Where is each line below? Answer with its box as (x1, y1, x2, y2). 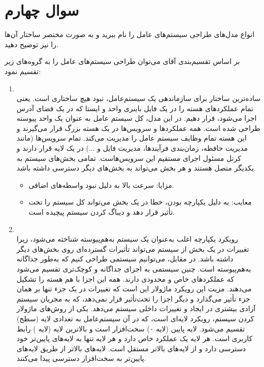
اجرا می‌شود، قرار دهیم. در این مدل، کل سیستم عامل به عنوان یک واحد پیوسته (16, 113, 257, 123)
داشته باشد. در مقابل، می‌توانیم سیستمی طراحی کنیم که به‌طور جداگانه (16, 253, 234, 264)
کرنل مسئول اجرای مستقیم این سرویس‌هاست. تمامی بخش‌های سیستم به (16, 152, 241, 163)
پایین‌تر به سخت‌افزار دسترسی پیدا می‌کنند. (16, 353, 146, 363)
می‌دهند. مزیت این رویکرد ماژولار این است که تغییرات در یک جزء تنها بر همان (16, 283, 252, 294)
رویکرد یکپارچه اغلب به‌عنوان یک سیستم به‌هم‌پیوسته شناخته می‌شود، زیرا (16, 233, 238, 244)
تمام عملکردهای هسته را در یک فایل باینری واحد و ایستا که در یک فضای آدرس (16, 103, 253, 113)
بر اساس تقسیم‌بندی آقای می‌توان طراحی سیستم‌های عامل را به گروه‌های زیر (5, 56, 240, 66)
